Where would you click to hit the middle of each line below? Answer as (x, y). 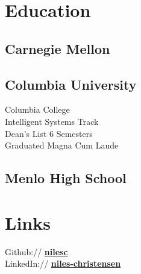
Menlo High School (66, 178)
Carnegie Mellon (58, 48)
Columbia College (37, 109)
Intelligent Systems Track (52, 121)
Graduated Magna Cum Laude (62, 145)
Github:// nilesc (36, 251)
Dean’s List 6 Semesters (49, 133)
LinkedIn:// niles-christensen (63, 263)
